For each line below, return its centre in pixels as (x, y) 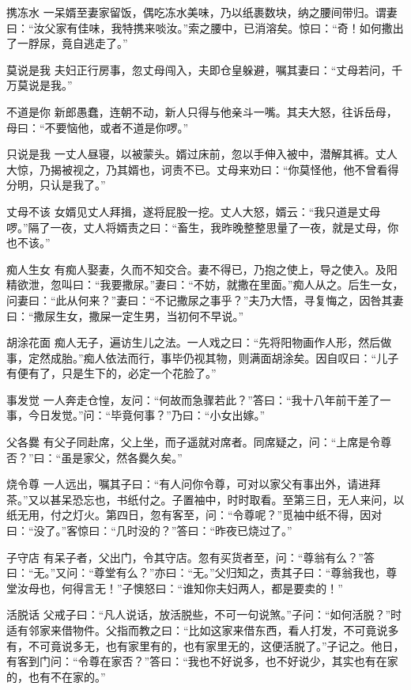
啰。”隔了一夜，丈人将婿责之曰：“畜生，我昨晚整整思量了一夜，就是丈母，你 (203, 227)
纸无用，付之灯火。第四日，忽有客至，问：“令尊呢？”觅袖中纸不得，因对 (194, 515)
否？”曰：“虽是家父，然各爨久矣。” (94, 457)
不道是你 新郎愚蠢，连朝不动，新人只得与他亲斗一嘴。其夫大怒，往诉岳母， (202, 111)
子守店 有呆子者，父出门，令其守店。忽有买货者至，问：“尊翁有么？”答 (190, 557)
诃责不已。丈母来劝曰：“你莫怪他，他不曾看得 (280, 169)
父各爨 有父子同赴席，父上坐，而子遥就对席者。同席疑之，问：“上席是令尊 (199, 442)
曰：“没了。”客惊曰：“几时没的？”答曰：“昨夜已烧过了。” (149, 531)
